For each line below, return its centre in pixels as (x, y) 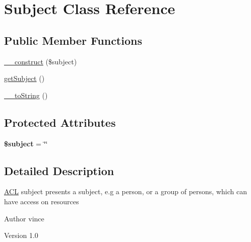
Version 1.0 (21, 235)
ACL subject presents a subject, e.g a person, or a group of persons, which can (126, 191)
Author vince (24, 218)
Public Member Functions (73, 40)
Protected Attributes (60, 122)
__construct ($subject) (41, 61)
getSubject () (24, 78)
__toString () (26, 95)
